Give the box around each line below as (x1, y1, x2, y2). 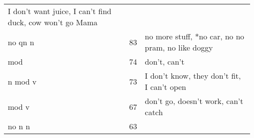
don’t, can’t (145, 56, 185, 67)
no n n (8, 121, 30, 132)
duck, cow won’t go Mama (8, 17, 98, 28)
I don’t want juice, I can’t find (8, 5, 112, 17)
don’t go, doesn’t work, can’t (145, 95, 244, 106)
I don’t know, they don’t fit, (145, 70, 241, 81)
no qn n (8, 36, 34, 48)
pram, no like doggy (145, 42, 213, 53)
